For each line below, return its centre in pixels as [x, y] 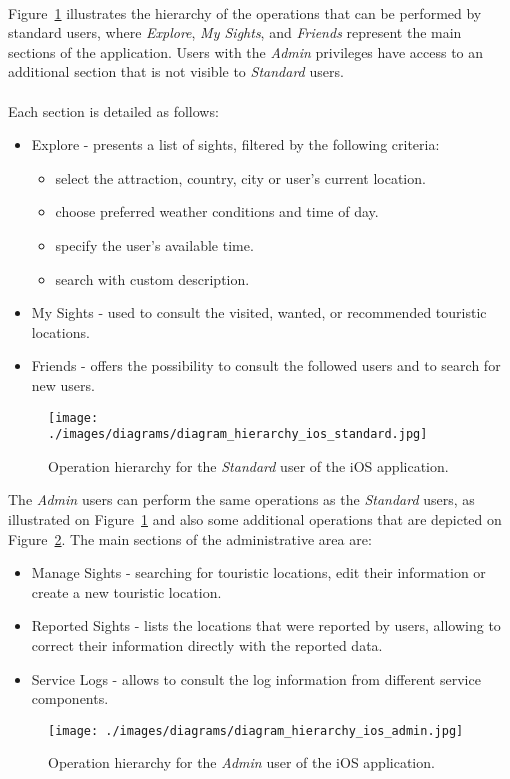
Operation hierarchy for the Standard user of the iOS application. [248, 465]
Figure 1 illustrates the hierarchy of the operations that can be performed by [245, 12]
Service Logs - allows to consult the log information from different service [256, 678]
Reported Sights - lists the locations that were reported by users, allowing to [266, 625]
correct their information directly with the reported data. [207, 644]
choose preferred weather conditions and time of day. [217, 211]
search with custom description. [152, 278]
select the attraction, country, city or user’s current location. [240, 177]
